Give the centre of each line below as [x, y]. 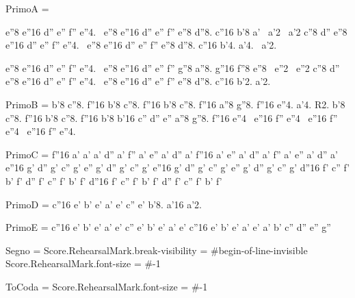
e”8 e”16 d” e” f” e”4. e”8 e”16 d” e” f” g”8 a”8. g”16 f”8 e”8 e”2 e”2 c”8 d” [173, 67]
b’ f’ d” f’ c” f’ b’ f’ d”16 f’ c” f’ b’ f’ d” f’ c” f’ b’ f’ [114, 181]
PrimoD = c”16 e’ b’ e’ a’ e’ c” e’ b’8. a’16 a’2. [104, 204]
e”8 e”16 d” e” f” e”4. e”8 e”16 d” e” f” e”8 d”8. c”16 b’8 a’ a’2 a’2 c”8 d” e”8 [176, 31]
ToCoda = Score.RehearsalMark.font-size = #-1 [107, 286]
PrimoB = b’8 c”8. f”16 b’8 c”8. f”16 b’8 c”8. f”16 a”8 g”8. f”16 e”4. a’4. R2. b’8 [175, 104]
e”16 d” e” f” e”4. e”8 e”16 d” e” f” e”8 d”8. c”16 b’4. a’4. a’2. [141, 45]
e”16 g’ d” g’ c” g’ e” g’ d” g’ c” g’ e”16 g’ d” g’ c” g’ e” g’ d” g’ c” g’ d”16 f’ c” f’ [178, 167]
